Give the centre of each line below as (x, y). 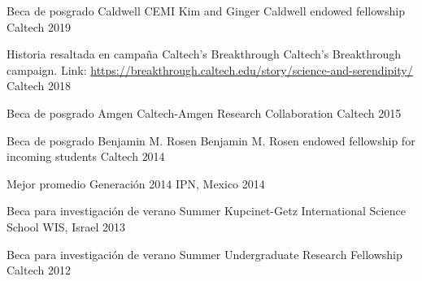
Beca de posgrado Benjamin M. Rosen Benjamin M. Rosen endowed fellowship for (211, 140)
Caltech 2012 (39, 270)
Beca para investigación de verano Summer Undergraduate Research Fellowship (204, 254)
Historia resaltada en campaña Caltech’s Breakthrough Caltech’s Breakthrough (204, 54)
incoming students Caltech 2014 (86, 156)
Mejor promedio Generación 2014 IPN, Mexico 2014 (136, 183)
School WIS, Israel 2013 (66, 226)
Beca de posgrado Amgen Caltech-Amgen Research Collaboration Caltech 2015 (204, 112)
